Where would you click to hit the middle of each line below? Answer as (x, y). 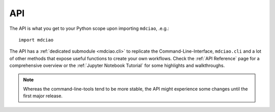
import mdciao (36, 40)
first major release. (43, 96)
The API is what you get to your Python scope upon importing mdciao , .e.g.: (89, 28)
